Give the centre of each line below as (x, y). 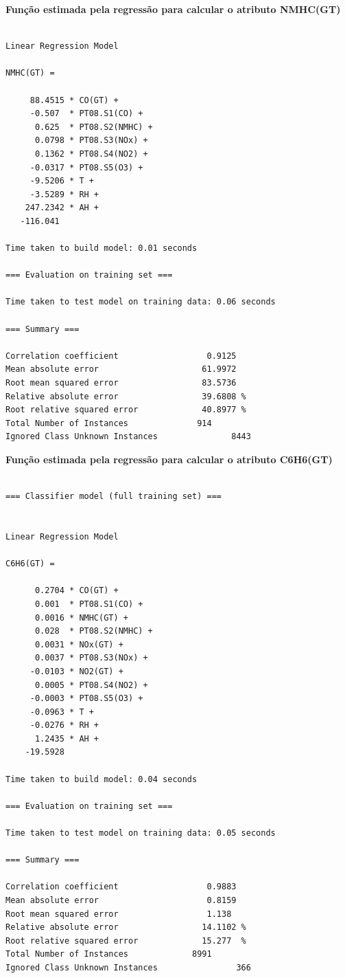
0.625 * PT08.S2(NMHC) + (94, 127)
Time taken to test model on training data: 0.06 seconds (141, 302)
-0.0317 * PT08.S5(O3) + (86, 167)
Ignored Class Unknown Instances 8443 (128, 437)
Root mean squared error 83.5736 (121, 383)
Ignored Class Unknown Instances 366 (128, 967)
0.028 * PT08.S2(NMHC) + (94, 631)
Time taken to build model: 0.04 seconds (102, 779)
